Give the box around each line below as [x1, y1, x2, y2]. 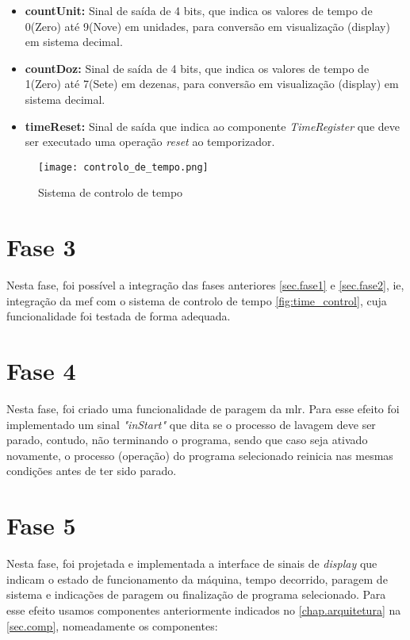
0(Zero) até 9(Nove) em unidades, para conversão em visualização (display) [25, 17, 390, 34]
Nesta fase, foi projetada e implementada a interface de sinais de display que [6, 555, 377, 572]
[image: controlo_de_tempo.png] [38, 161, 209, 173]
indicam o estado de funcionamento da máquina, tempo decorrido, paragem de [6, 570, 388, 587]
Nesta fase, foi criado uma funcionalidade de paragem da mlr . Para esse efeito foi [6, 400, 400, 417]
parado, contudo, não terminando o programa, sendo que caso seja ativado [6, 431, 368, 448]
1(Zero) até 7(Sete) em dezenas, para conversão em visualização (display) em [25, 75, 399, 92]
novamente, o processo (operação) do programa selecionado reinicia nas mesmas [6, 446, 393, 463]
